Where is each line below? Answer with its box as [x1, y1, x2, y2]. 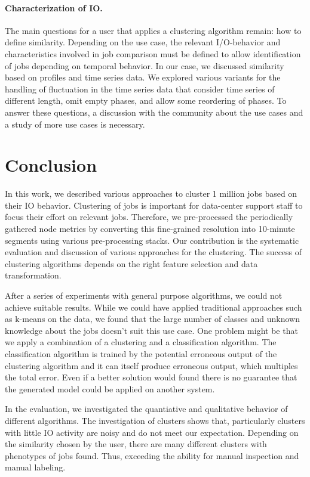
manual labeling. [5, 461, 66, 473]
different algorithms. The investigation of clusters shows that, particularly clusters [5, 414, 305, 426]
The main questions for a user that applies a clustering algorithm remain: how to [5, 24, 302, 36]
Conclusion [5, 153, 97, 177]
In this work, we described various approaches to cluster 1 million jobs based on [5, 187, 297, 200]
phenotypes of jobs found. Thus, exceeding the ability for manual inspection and [5, 449, 299, 461]
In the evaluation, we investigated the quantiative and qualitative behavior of [5, 402, 288, 415]
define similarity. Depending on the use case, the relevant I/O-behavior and [5, 36, 281, 48]
